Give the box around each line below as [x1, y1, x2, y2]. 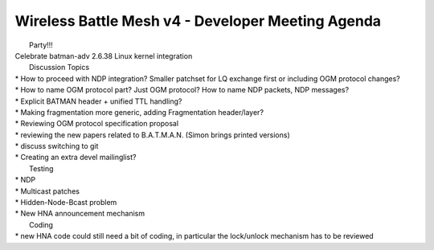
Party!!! [29, 40, 54, 50]
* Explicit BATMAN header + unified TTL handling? [14, 96, 182, 106]
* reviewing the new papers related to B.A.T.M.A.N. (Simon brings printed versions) [14, 129, 290, 140]
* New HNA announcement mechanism [14, 209, 145, 219]
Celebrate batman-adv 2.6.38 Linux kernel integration [14, 51, 193, 60]
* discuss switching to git [14, 141, 99, 151]
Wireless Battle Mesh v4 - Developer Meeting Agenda [14, 12, 382, 30]
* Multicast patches [14, 186, 80, 196]
